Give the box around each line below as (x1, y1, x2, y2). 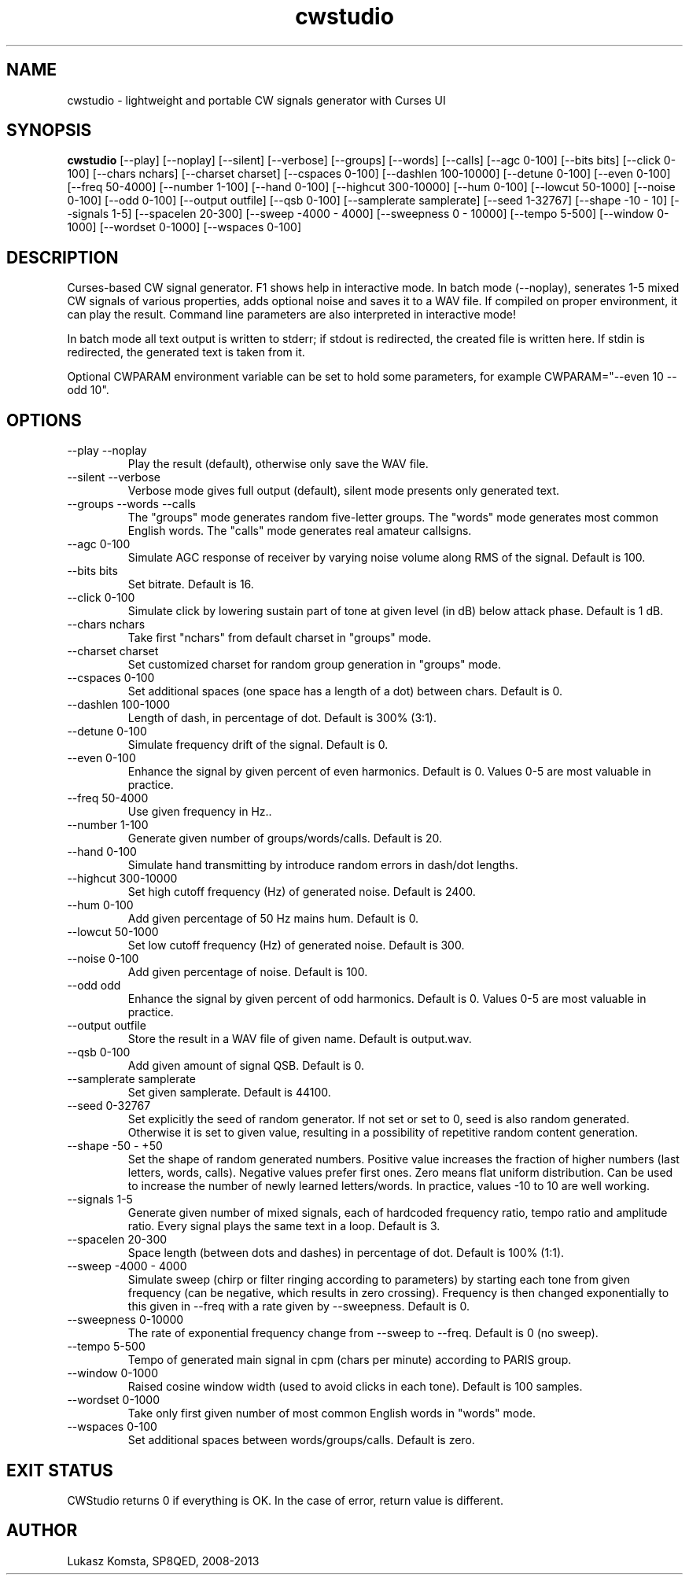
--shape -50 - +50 (67, 1139, 163, 1153)
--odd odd (67, 978, 121, 993)
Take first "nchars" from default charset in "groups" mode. (127, 631, 432, 645)
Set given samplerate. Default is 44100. (127, 1085, 331, 1100)
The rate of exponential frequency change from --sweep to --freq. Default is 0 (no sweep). (127, 1326, 599, 1340)
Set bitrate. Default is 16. (127, 577, 254, 591)
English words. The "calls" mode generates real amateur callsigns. (127, 524, 472, 538)
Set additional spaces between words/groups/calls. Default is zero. (127, 1433, 475, 1447)
